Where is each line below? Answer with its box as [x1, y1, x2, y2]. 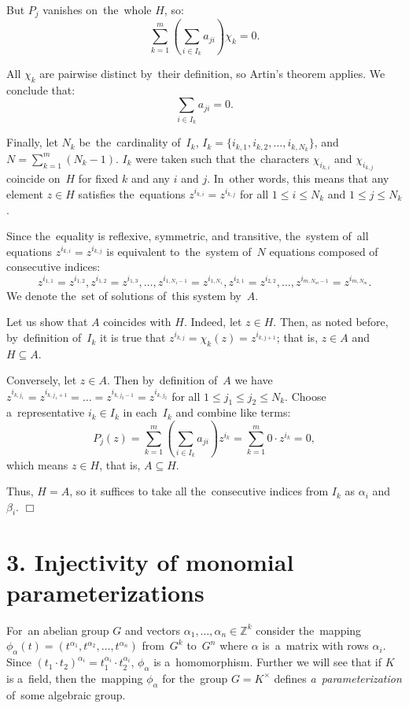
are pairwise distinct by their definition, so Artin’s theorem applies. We [39, 65, 385, 81]
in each [123, 404, 157, 421]
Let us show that [6, 313, 88, 330]
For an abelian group [6, 621, 109, 638]
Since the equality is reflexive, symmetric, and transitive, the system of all [6, 228, 369, 244]
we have [234, 372, 273, 388]
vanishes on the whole [42, 2, 152, 17]
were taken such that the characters [135, 150, 310, 166]
